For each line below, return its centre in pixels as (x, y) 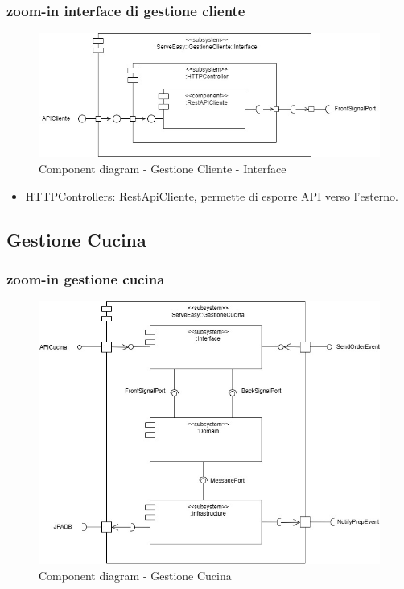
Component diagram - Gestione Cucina (135, 575)
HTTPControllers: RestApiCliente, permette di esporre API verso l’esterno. (212, 195)
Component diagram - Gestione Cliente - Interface (163, 169)
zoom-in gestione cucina (86, 278)
